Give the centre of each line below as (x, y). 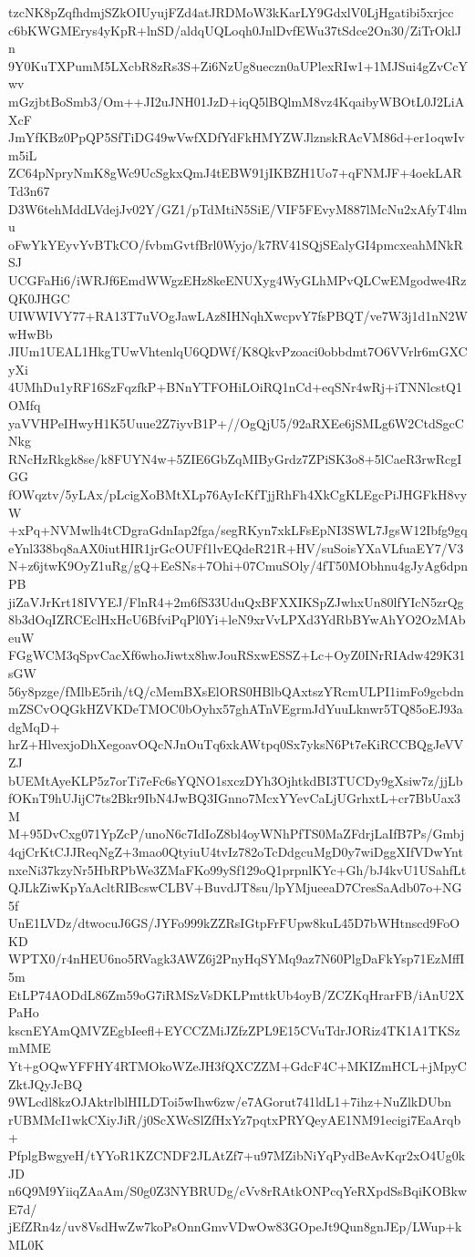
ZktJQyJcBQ (46, 1083)
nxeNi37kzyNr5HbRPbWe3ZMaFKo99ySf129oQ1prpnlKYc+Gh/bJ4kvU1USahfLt (237, 869)
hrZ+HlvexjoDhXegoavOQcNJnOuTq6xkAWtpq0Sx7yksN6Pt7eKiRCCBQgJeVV (236, 744)
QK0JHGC (39, 298)
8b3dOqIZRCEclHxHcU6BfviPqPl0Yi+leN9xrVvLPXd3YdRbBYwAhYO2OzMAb (237, 619)
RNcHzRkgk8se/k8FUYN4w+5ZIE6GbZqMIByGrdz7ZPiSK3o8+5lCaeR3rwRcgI (235, 458)
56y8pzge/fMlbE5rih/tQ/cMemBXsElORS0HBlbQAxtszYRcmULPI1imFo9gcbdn (236, 690)
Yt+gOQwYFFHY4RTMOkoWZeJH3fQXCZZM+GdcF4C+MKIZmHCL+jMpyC (237, 1066)
